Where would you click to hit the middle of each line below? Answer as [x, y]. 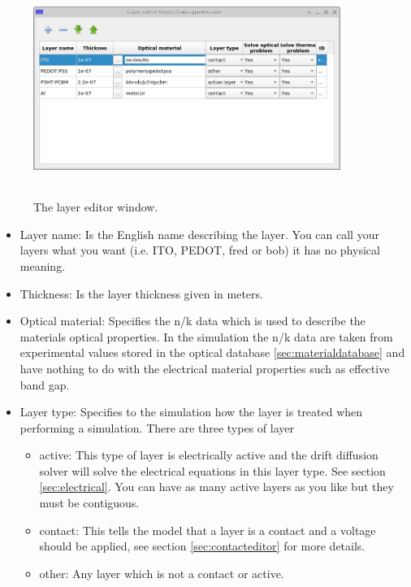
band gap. [45, 384]
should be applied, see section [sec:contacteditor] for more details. [202, 546]
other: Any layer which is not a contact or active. [162, 573]
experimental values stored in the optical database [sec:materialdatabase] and [212, 352]
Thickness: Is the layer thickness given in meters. [141, 293]
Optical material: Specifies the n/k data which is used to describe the [193, 321]
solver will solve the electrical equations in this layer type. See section [212, 470]
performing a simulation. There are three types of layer [157, 427]
